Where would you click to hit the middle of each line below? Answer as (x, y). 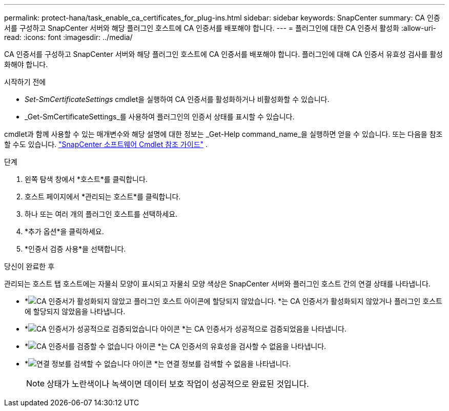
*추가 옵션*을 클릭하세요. (64, 231)
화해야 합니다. (26, 64)
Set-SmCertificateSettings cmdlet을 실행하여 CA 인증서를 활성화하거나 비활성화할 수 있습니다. (177, 99)
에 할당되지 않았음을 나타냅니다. (75, 311)
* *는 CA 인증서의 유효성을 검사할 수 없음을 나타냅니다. (176, 346)
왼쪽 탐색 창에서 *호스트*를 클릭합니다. (86, 179)
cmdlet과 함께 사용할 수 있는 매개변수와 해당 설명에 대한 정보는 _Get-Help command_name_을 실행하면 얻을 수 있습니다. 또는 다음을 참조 (223, 134)
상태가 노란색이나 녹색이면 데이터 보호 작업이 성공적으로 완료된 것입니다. (178, 384)
